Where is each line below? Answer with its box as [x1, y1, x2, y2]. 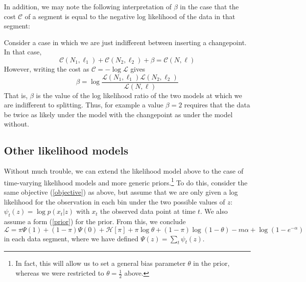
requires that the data [184, 100, 250, 110]
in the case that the [180, 1, 239, 11]
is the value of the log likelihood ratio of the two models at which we [36, 90, 242, 100]
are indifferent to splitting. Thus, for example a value [4, 100, 164, 110]
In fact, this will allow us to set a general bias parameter [15, 258, 186, 268]
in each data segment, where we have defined [4, 233, 139, 243]
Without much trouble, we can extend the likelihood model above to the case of [4, 166, 243, 176]
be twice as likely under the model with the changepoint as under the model [4, 109, 233, 119]
